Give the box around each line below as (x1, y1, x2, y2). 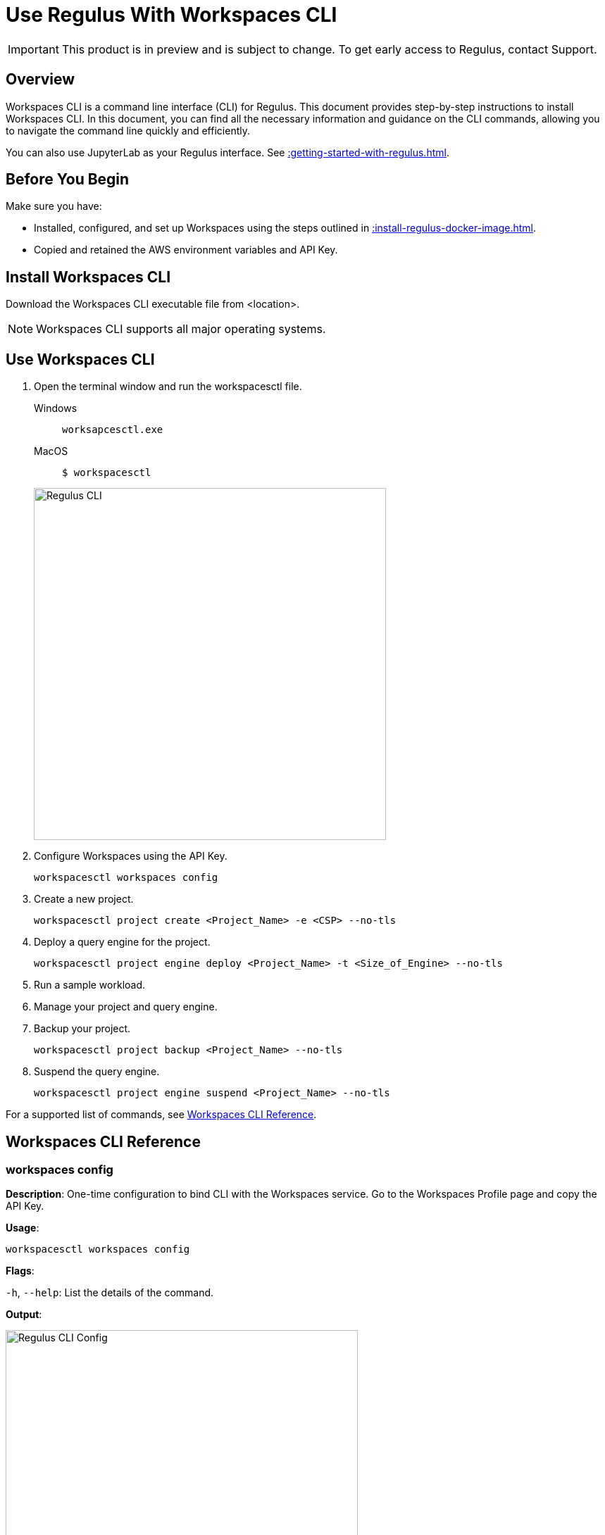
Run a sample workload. (34, 979, 146, 991)
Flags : (6, 1265, 35, 1277)
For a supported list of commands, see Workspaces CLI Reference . (6, 1108, 317, 1121)
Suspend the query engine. (34, 1065, 160, 1078)
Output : (6, 1308, 42, 1321)
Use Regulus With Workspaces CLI (6, 3, 337, 27)
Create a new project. (34, 893, 134, 906)
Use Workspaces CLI (6, 350, 155, 368)
